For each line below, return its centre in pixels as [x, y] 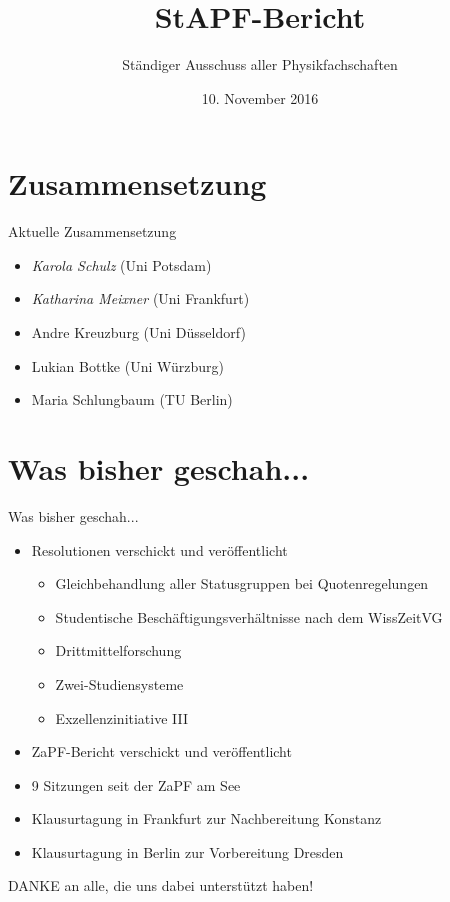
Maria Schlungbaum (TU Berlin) [132, 399]
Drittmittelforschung [118, 650]
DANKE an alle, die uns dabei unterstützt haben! [161, 885]
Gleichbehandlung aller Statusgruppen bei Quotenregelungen [242, 583]
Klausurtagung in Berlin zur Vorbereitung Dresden [187, 851]
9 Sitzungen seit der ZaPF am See [136, 784]
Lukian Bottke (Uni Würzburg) [128, 365]
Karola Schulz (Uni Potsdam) [121, 264]
